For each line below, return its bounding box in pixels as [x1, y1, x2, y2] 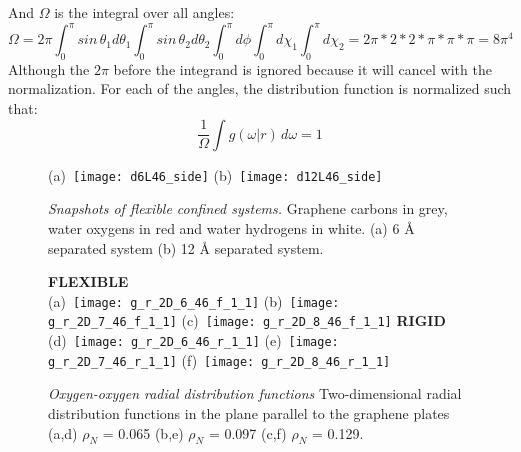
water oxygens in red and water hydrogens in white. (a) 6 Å [48, 217, 415, 238]
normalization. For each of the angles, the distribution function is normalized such [8, 78, 512, 99]
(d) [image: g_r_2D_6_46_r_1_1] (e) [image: [48, 330, 339, 351]
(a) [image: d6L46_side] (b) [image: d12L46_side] [48, 164, 383, 185]
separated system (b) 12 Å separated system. [48, 237, 324, 258]
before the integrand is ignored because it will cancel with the [113, 58, 492, 79]
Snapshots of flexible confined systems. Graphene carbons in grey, [48, 198, 448, 219]
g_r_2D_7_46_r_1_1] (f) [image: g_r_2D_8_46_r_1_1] [48, 349, 391, 370]
